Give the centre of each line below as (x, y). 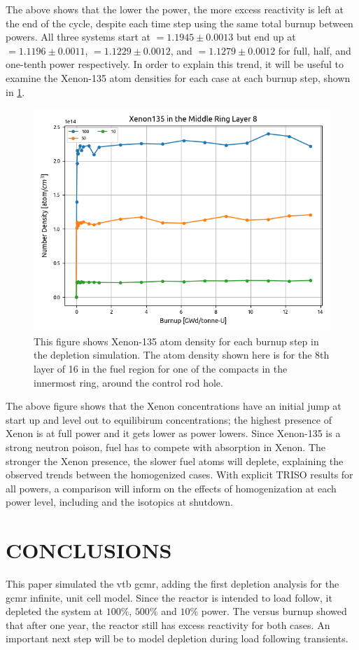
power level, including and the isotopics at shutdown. (120, 502)
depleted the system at (54, 611)
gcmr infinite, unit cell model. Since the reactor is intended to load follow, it (169, 597)
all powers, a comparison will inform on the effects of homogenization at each (171, 488)
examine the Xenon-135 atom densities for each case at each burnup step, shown (178, 77)
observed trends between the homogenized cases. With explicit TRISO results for (179, 475)
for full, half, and (315, 50)
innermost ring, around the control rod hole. (128, 382)
